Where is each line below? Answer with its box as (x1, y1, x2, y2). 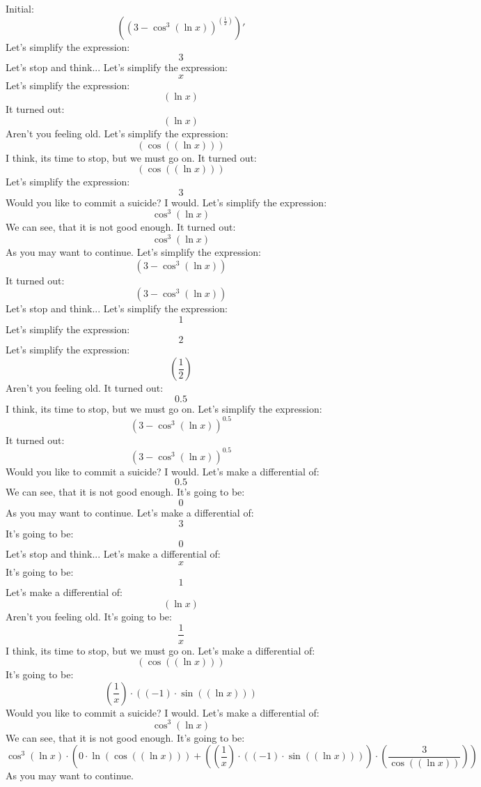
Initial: (6, 1, 34, 15)
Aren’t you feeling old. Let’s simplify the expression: (6, 125, 228, 140)
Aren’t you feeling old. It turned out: (6, 381, 164, 395)
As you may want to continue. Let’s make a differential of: (6, 505, 254, 520)
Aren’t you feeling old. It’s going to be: (6, 609, 172, 623)
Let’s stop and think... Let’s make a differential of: (6, 547, 221, 561)
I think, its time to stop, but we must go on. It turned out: (6, 150, 257, 165)
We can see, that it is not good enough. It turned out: (6, 220, 236, 234)
